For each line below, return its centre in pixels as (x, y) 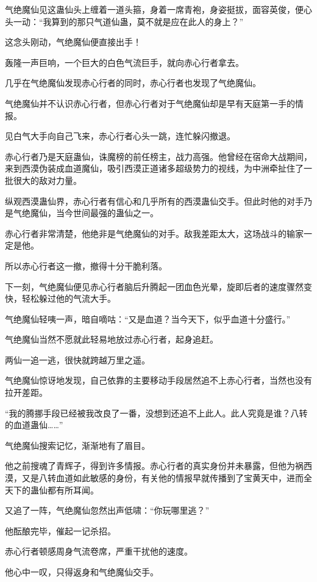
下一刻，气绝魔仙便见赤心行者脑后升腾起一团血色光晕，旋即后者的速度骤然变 (158, 286)
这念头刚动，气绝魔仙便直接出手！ (73, 42)
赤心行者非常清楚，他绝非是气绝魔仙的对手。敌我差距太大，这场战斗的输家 (154, 233)
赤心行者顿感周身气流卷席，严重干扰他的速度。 (99, 551)
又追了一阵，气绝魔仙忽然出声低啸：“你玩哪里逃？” (107, 510)
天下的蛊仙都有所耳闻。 (52, 489)
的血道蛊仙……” (34, 425)
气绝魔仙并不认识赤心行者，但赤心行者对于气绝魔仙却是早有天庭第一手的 (150, 103)
